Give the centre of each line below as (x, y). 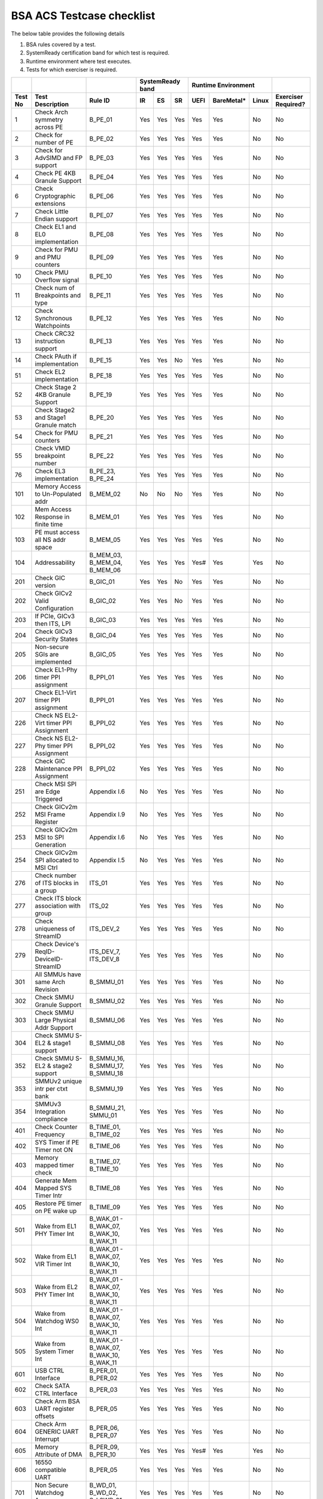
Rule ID (100, 100)
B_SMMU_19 (106, 1088)
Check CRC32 (55, 333)
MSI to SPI (49, 837)
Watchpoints (53, 326)
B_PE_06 (101, 196)
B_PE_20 (102, 417)
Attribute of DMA (59, 1454)
